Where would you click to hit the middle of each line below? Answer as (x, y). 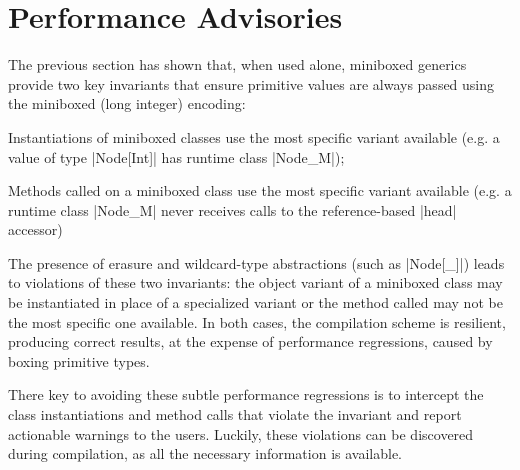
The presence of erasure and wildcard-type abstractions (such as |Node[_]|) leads (256, 262)
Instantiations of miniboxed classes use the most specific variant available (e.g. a (254, 136)
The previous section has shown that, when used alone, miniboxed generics (237, 64)
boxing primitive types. (79, 360)
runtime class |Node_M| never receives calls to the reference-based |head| (232, 209)
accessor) (35, 229)
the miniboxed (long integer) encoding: (127, 103)
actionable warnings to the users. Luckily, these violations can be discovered (241, 433)
